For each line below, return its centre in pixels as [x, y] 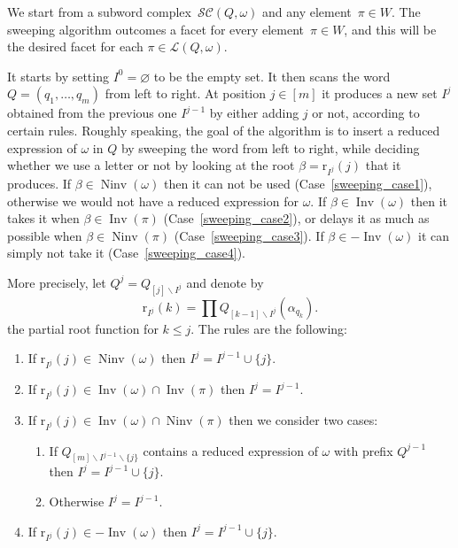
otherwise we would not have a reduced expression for [153, 201]
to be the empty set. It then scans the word [272, 76]
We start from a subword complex [99, 12]
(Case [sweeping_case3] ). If [249, 235]
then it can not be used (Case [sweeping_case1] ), [298, 183]
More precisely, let [57, 282]
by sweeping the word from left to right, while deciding [270, 147]
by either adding [254, 113]
